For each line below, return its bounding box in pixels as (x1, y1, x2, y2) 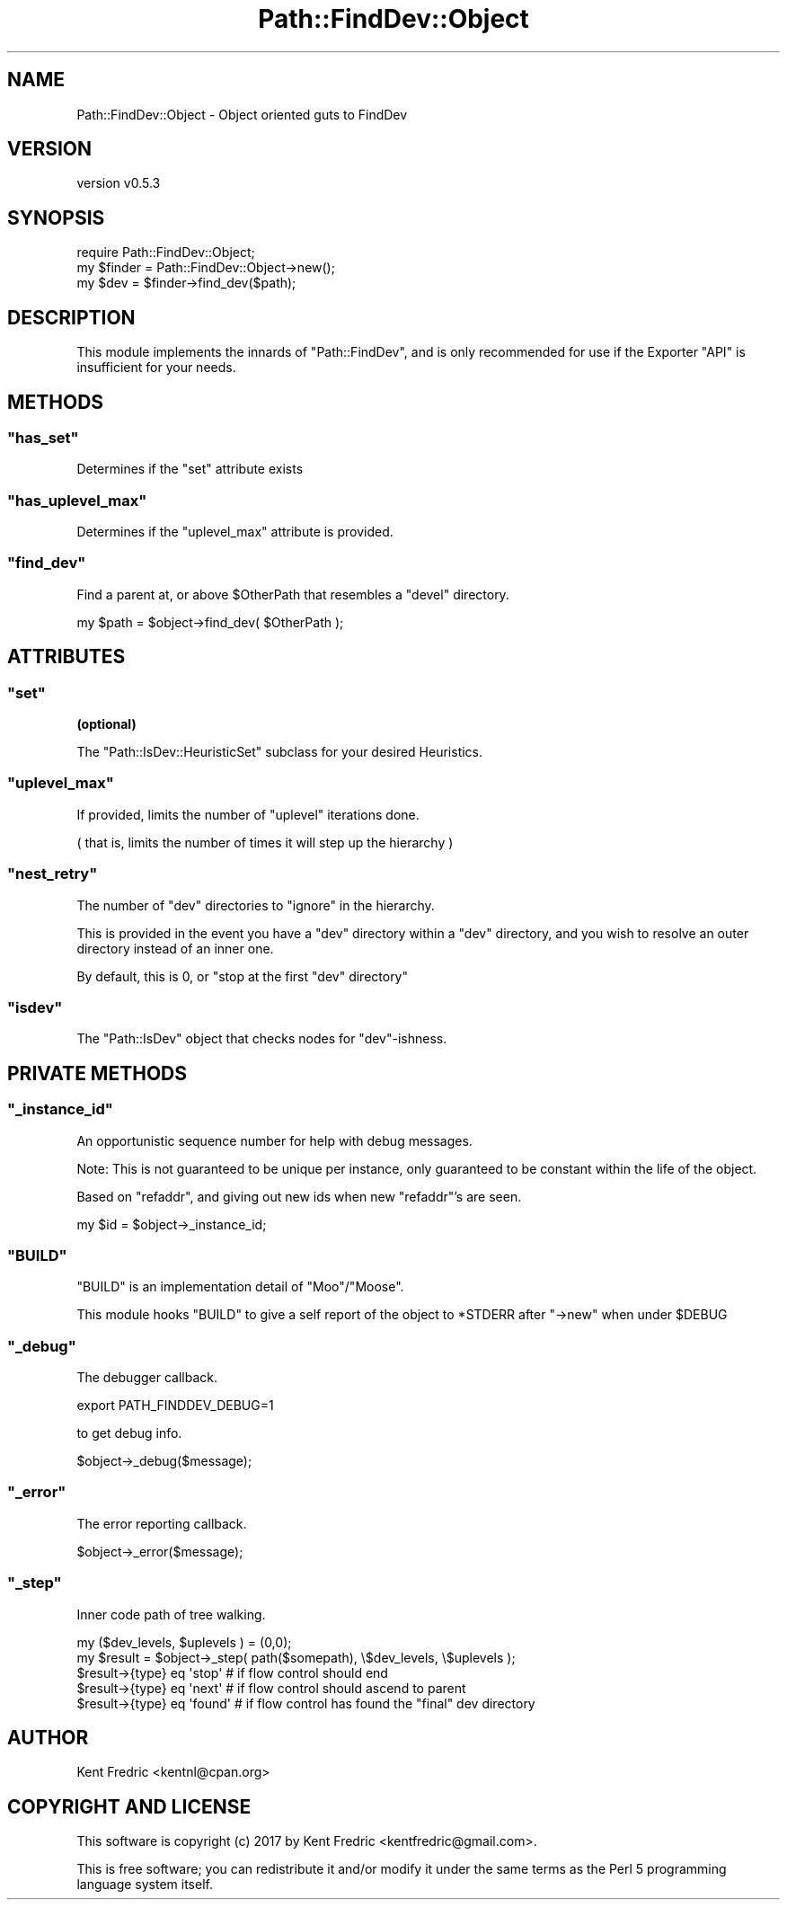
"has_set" (7, 428, 79, 447)
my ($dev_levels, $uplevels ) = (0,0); (76, 1634, 292, 1650)
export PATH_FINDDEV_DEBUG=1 (76, 1397, 274, 1414)
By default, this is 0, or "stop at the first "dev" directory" (76, 968, 409, 984)
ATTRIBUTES (7, 645, 126, 669)
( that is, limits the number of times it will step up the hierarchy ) (76, 834, 454, 850)
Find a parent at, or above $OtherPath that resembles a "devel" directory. (76, 586, 509, 602)
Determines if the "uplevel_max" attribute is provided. (76, 524, 393, 540)
